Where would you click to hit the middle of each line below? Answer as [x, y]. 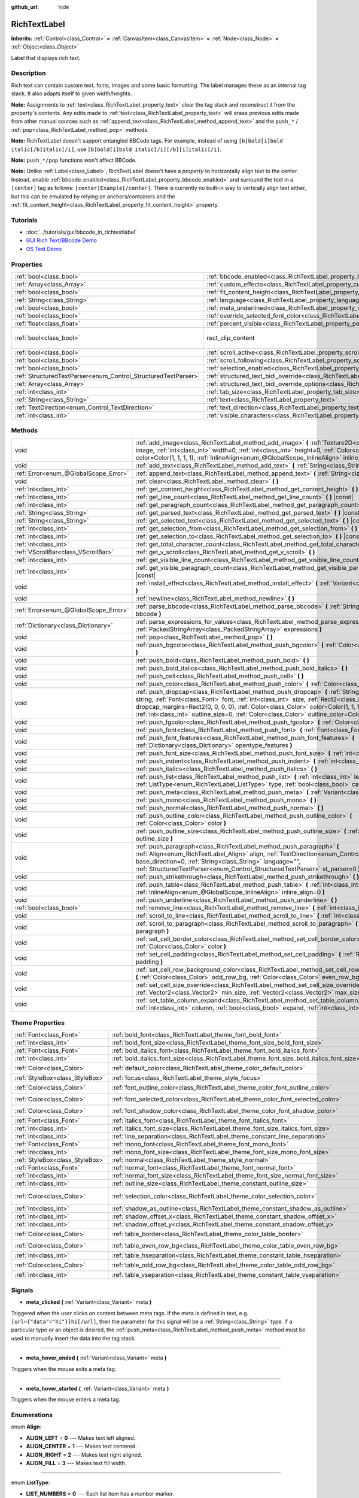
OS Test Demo [44, 249]
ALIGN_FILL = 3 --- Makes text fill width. [76, 1463]
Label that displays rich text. [46, 58]
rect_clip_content [231, 338]
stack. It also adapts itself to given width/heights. [72, 93]
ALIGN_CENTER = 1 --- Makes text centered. [81, 1446]
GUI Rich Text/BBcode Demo [61, 240]
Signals [22, 1290]
